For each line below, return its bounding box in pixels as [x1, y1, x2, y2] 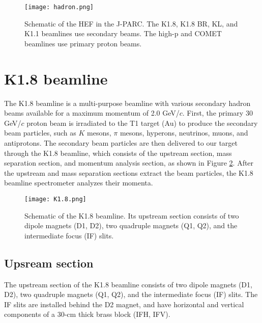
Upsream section [4, 255, 94, 271]
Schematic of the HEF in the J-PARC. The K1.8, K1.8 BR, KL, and [24, 18, 238, 29]
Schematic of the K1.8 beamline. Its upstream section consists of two [24, 210, 239, 221]
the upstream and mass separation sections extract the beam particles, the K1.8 [4, 167, 253, 178]
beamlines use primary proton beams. [24, 38, 142, 48]
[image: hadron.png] [24, 4, 94, 11]
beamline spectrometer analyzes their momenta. [4, 177, 153, 188]
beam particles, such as [4, 127, 76, 138]
